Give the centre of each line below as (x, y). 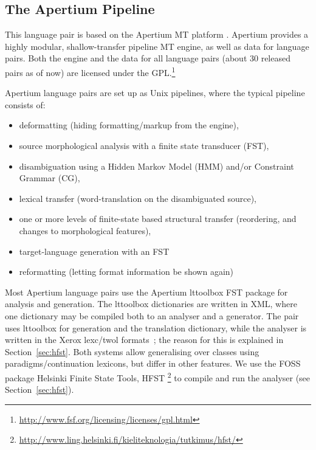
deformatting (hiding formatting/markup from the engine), (129, 125)
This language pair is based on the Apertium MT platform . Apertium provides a (157, 34)
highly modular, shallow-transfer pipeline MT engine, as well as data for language (157, 46)
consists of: (25, 104)
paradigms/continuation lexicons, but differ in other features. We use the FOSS (153, 363)
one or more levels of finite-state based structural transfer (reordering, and (158, 219)
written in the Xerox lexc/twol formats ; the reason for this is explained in (144, 340)
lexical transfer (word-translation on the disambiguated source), (138, 198)
